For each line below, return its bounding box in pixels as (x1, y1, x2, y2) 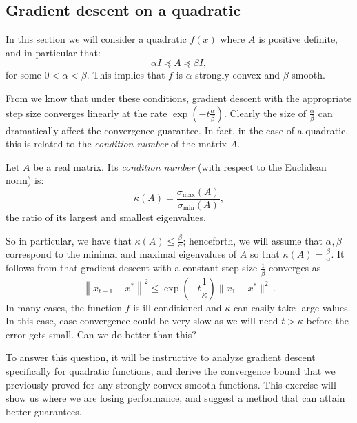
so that (249, 247, 280, 261)
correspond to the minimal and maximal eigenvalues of (6, 247, 237, 261)
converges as (269, 260, 321, 275)
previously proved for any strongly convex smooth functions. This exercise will (6, 377, 336, 391)
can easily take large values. (233, 300, 351, 314)
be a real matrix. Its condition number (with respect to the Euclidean (33, 159, 327, 174)
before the (306, 313, 349, 328)
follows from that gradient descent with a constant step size (6, 260, 258, 275)
